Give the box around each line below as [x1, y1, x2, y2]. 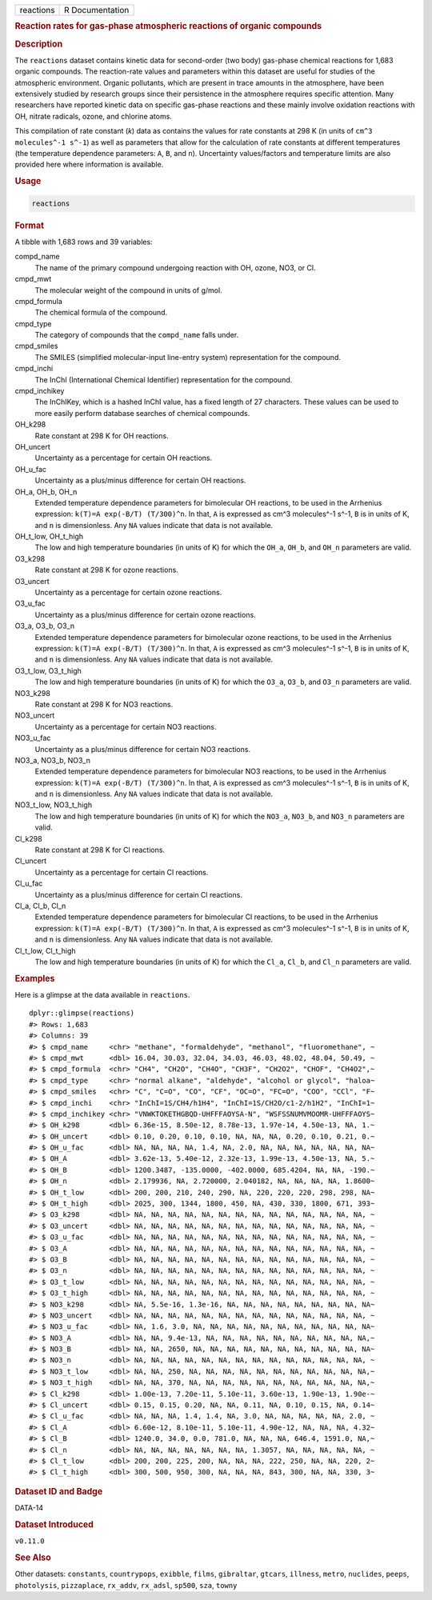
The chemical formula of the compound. [34, 308, 168, 318]
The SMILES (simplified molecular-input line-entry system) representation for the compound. [34, 352, 342, 362]
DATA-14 [14, 1503, 44, 1513]
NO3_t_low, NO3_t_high [14, 800, 92, 810]
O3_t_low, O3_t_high [14, 666, 82, 675]
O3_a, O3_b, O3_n [14, 621, 75, 631]
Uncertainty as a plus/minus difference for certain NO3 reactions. [34, 744, 251, 754]
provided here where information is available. [14, 160, 164, 170]
